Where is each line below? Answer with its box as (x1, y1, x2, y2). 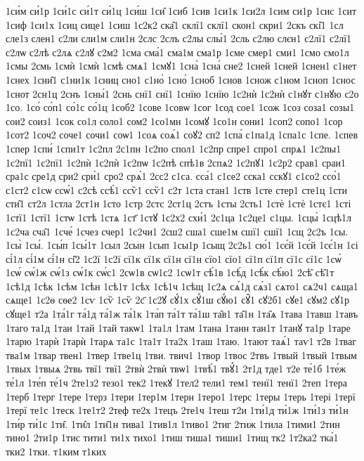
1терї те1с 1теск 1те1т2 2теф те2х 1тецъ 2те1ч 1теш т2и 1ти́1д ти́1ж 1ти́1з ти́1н (6, 403, 349, 417)
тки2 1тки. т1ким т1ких (6, 444, 107, 458)
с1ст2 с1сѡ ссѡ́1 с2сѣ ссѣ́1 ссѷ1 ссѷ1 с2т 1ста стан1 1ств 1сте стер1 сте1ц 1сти (6, 182, 347, 197)
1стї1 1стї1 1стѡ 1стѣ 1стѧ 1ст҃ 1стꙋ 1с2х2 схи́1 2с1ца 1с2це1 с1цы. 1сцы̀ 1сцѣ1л (6, 209, 351, 224)
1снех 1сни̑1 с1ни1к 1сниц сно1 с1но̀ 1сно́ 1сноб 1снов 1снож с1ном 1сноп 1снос (6, 72, 356, 86)
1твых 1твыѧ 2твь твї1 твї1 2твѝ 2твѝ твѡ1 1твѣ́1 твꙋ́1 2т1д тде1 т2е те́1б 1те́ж (6, 361, 346, 376)
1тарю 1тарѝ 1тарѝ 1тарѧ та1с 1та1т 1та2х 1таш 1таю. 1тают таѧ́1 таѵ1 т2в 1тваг (6, 334, 356, 349)
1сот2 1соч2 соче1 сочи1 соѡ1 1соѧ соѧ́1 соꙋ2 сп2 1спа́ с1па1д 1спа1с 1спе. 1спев (6, 127, 358, 142)
